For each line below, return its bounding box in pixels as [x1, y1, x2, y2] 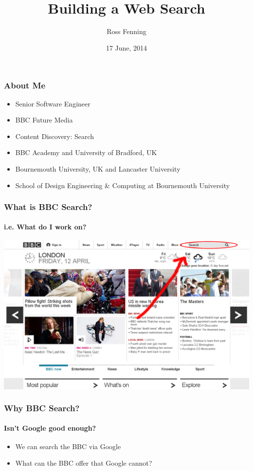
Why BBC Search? [4, 402, 80, 414]
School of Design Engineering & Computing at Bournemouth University [15, 180, 230, 190]
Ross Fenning [107, 26, 146, 36]
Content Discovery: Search [15, 131, 94, 141]
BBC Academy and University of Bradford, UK [15, 147, 157, 157]
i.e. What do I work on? [4, 221, 87, 231]
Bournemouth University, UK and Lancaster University [15, 163, 181, 174]
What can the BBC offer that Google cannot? [15, 457, 152, 468]
